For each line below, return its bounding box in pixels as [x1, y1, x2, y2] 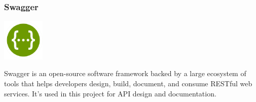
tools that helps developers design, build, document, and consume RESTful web [4, 78, 252, 88]
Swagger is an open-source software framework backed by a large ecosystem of [4, 68, 246, 79]
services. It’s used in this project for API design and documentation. [4, 88, 216, 98]
